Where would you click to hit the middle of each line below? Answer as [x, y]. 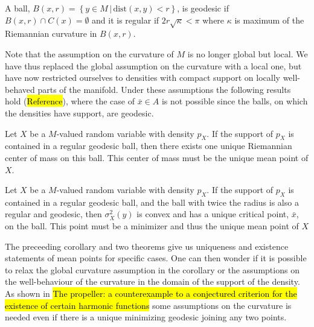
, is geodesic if [203, 8]
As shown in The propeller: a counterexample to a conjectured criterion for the [151, 294]
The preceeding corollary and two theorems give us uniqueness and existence [147, 246]
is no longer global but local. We [248, 53]
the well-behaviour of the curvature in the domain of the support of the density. [152, 281]
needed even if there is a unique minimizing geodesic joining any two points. [146, 317]
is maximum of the [269, 20]
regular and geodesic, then [53, 214]
